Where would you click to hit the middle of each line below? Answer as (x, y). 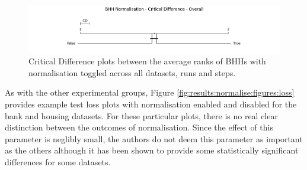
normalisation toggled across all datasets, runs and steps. (132, 72)
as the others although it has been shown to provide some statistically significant (152, 150)
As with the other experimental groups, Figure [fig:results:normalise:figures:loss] (150, 92)
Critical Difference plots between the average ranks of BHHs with (147, 61)
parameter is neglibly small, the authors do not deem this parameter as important (154, 138)
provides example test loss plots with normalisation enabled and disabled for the (151, 104)
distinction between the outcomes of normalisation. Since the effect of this (139, 127)
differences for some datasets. (58, 161)
